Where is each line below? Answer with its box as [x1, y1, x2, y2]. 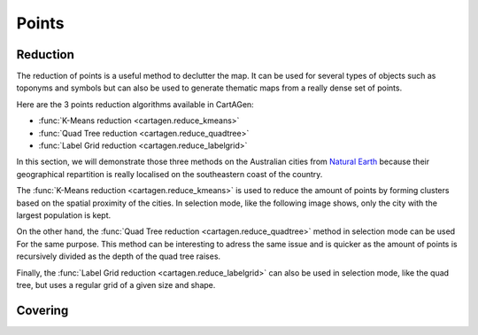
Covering [16, 302, 69, 318]
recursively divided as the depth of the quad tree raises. [16, 251, 221, 261]
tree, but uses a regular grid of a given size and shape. [16, 279, 216, 290]
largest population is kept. [16, 209, 112, 221]
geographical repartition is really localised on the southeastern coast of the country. [16, 168, 323, 179]
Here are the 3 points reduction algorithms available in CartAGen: [16, 98, 254, 110]
